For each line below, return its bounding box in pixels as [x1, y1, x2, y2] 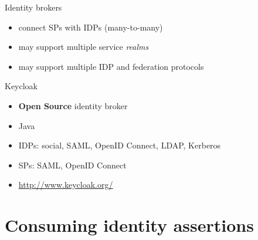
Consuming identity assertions [5, 213, 254, 237]
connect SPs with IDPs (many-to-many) [18, 21, 163, 33]
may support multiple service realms [18, 40, 149, 53]
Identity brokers [5, 1, 62, 13]
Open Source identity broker [18, 99, 128, 111]
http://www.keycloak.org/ [18, 178, 113, 191]
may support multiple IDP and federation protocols [18, 60, 204, 72]
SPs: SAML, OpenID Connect [18, 158, 127, 171]
